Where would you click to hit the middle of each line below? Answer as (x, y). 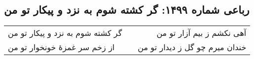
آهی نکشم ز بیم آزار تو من (201, 33)
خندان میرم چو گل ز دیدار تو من (192, 47)
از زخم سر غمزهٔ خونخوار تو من (61, 47)
